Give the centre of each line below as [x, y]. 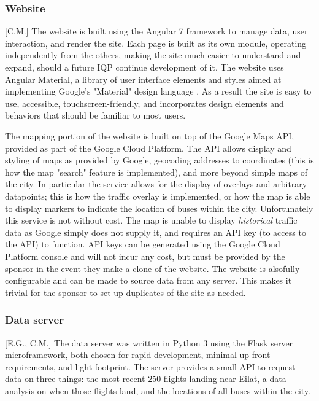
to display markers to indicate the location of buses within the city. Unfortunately [159, 208]
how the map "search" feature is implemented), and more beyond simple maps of [156, 172]
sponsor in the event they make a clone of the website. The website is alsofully [152, 268]
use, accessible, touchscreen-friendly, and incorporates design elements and [144, 103]
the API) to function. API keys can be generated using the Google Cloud [143, 244]
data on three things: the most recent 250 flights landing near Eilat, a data [146, 379]
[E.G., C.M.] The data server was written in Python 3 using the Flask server [149, 342]
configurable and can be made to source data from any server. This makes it [148, 280]
